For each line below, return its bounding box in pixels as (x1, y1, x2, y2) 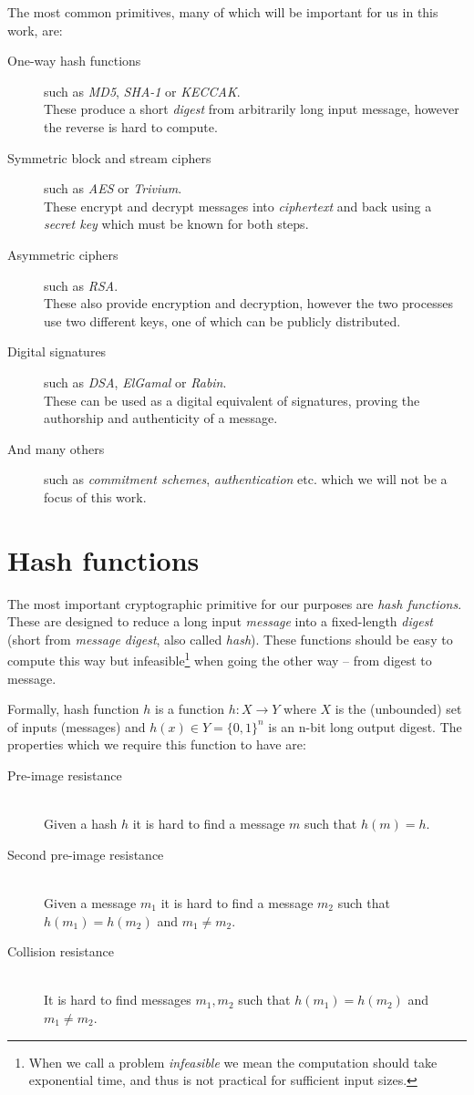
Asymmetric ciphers (7, 244, 118, 263)
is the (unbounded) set (335, 699, 462, 718)
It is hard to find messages (44, 990, 191, 1009)
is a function (155, 699, 224, 718)
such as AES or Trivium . (44, 179, 182, 198)
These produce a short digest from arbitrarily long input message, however (44, 99, 459, 119)
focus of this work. (44, 487, 147, 506)
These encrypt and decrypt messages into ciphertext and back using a (44, 196, 432, 215)
